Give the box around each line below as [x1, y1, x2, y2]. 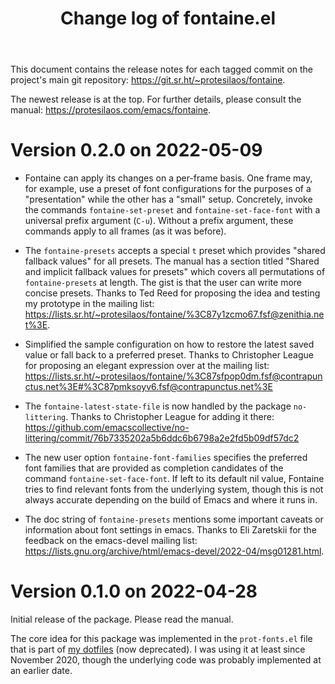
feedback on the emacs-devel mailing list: [24, 535, 198, 547]
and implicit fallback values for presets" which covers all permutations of [24, 266, 326, 278]
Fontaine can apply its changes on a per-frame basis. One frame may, [24, 172, 313, 184]
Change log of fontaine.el [60, 7, 276, 30]
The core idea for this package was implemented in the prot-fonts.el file [10, 633, 313, 645]
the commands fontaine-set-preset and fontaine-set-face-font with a [24, 204, 321, 216]
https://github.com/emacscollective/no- [24, 422, 190, 434]
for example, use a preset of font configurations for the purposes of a [24, 183, 312, 195]
